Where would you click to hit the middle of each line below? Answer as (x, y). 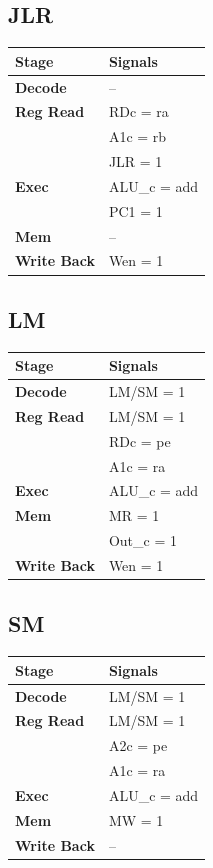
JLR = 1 (135, 161)
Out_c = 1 (142, 540)
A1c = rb (137, 136)
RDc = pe (139, 440)
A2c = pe (138, 745)
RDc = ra (138, 111)
